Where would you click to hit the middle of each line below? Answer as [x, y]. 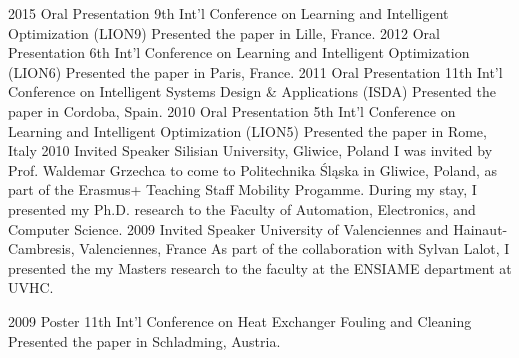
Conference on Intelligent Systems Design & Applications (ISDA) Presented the [252, 91]
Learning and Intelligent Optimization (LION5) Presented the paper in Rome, [247, 130]
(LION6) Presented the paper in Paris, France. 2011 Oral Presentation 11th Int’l [255, 71]
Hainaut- [480, 228]
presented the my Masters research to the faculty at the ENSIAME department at [260, 267]
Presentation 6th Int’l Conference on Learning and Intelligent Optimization [239, 52]
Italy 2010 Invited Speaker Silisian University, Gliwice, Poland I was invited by [250, 150]
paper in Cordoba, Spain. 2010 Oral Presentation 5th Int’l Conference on [232, 110]
